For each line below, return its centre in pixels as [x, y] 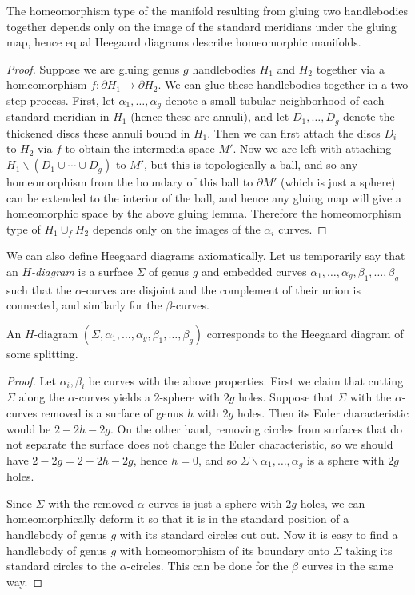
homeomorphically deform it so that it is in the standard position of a [178, 519]
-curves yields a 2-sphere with [148, 397]
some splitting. [42, 354]
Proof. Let [31, 380]
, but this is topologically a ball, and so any [251, 164]
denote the [369, 116]
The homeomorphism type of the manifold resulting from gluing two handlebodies [207, 10]
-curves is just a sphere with [213, 503]
